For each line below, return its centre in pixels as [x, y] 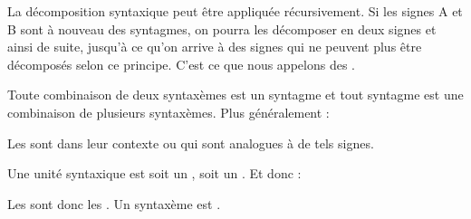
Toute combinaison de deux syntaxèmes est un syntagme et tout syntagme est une [235, 95]
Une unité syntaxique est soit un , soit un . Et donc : [154, 173]
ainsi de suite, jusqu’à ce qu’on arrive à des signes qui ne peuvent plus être [215, 47]
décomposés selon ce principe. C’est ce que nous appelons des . [181, 64]
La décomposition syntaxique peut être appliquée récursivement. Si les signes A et [235, 11]
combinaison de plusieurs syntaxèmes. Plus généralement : [168, 112]
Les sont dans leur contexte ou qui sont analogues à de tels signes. [191, 143]
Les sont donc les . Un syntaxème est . [114, 203]
